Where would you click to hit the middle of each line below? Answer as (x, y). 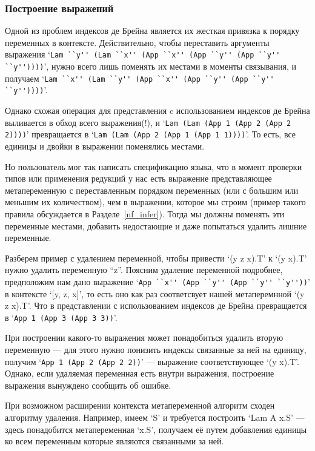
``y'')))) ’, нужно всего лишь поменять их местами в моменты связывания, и (151, 66)
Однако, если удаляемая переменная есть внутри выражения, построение (140, 373)
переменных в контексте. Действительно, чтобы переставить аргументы (137, 42)
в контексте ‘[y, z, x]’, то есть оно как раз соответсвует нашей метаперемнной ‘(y (155, 293)
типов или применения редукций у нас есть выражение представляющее (138, 178)
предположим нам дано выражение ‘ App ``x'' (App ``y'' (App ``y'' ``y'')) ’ (157, 281)
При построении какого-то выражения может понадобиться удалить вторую (144, 337)
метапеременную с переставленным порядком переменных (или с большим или (152, 190)
